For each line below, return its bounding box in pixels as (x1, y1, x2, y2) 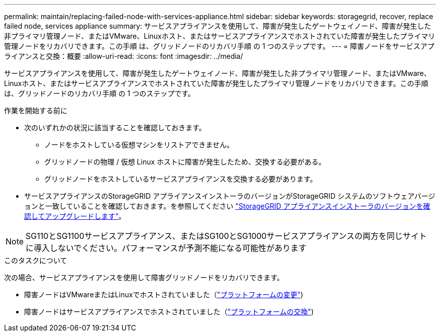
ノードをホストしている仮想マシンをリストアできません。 (44, 140, 234, 149)
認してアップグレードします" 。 (24, 212, 126, 220)
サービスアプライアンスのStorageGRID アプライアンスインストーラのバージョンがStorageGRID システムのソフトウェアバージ (24, 192, 435, 200)
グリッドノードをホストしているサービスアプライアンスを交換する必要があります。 (44, 175, 317, 183)
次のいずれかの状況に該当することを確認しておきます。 (24, 123, 206, 132)
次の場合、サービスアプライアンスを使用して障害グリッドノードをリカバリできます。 (4, 273, 284, 282)
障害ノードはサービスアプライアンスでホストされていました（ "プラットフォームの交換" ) (24, 307, 314, 316)
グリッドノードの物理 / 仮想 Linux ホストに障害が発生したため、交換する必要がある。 (44, 157, 326, 166)
